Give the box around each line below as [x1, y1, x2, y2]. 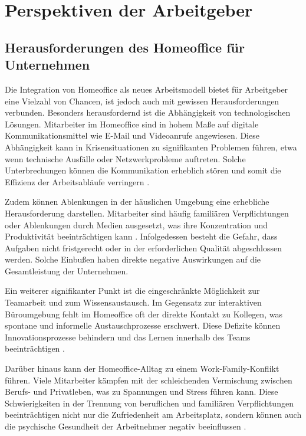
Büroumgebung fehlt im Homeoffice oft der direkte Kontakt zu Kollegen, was [5, 307, 282, 320]
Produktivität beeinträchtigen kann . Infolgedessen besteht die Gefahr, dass [5, 230, 278, 242]
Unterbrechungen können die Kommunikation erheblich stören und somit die [5, 164, 281, 176]
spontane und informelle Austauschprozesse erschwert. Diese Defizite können [5, 319, 281, 332]
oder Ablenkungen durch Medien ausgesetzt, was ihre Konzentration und [5, 218, 268, 231]
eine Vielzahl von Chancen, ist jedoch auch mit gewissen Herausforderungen [5, 94, 279, 107]
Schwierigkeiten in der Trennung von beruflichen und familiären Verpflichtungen [5, 396, 294, 409]
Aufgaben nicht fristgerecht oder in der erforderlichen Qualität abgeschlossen [5, 241, 282, 254]
